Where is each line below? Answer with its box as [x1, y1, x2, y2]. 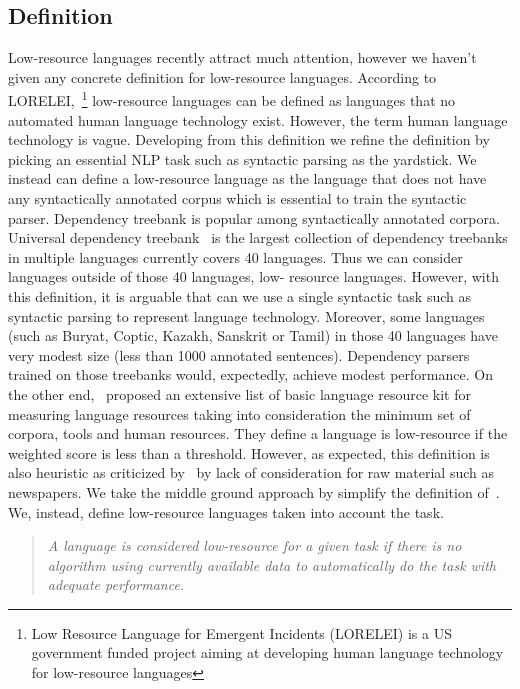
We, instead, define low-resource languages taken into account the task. [8, 501, 444, 522]
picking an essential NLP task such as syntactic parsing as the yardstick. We [8, 148, 477, 169]
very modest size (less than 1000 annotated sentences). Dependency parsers [8, 344, 470, 365]
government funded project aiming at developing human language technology [31, 642, 504, 663]
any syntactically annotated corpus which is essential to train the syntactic [8, 188, 467, 209]
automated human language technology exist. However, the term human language [8, 109, 508, 130]
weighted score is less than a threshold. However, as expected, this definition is [8, 442, 490, 463]
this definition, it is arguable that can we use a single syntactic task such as [8, 285, 472, 306]
